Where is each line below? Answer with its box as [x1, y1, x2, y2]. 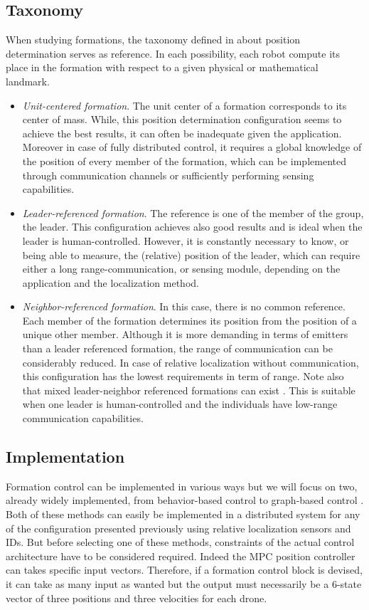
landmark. [6, 73, 50, 88]
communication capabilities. [22, 411, 144, 426]
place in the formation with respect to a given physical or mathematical [6, 60, 319, 75]
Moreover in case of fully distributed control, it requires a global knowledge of [22, 140, 362, 154]
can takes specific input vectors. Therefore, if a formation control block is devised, [6, 562, 363, 577]
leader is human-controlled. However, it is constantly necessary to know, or [22, 233, 349, 248]
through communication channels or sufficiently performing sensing [22, 167, 314, 182]
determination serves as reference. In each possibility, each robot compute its [6, 46, 341, 61]
